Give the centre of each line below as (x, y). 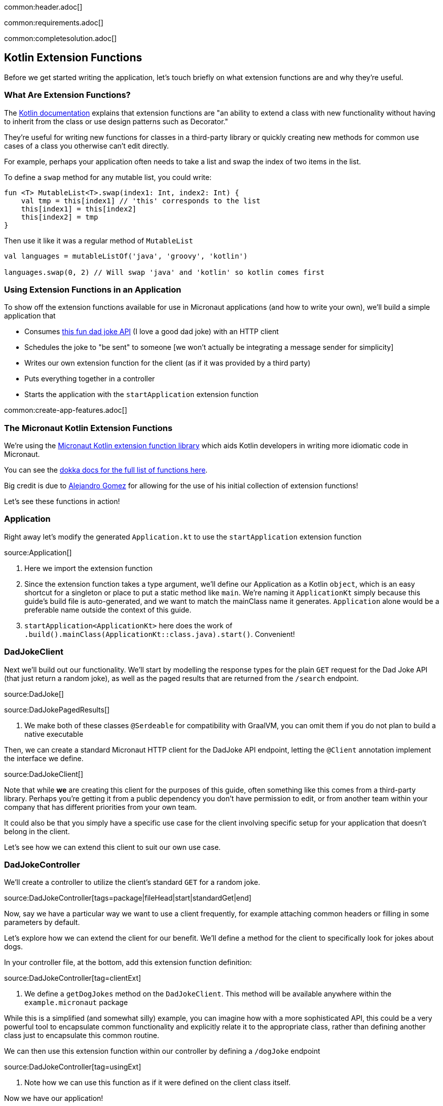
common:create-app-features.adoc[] (66, 410)
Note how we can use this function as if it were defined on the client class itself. (158, 1083)
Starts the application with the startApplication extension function (141, 395)
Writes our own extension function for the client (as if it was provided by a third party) (168, 363)
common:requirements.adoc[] (54, 23)
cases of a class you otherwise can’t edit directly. (86, 146)
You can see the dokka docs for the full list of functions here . (106, 470)
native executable (54, 734)
